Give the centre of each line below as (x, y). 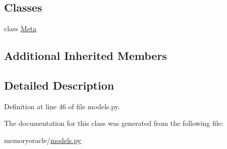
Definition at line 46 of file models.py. (62, 106)
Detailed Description (59, 85)
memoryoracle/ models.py (43, 140)
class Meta (20, 28)
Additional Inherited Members (86, 56)
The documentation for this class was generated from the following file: (114, 123)
